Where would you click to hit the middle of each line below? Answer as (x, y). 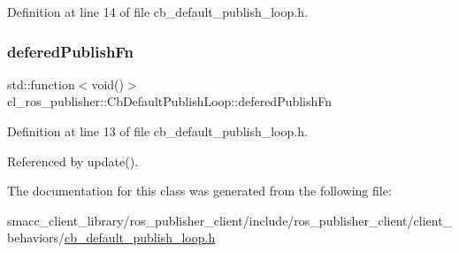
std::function (41, 84)
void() (107, 84)
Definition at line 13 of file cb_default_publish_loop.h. (157, 131)
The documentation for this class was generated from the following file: (199, 191)
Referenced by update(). (73, 161)
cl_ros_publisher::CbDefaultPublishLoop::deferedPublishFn (170, 101)
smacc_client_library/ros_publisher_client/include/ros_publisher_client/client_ (230, 220)
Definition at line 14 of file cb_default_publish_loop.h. (157, 11)
